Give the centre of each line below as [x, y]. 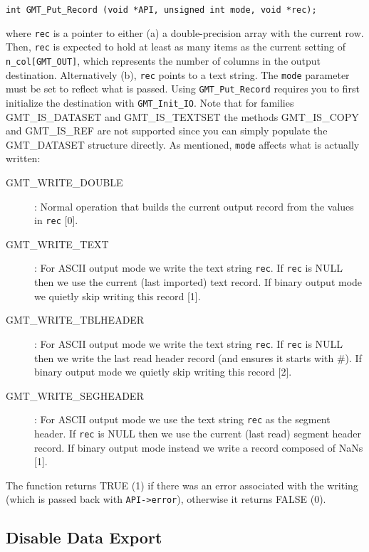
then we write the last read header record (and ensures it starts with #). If [198, 357]
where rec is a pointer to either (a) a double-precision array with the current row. [185, 32]
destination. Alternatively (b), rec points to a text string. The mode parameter [178, 74]
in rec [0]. [56, 220]
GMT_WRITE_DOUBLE [64, 182]
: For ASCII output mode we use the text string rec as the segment [182, 419]
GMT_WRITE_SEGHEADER [75, 395]
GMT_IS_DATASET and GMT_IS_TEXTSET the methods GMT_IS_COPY [182, 116]
